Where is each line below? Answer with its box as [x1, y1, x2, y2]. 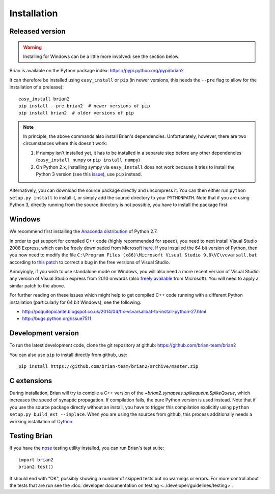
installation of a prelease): [9, 84, 64, 90]
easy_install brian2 [18, 96, 70, 102]
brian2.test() [18, 464, 53, 470]
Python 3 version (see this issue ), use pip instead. [36, 171, 142, 178]
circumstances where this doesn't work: [23, 140, 107, 147]
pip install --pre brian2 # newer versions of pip [18, 103, 150, 109]
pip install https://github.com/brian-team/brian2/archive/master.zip [18, 364, 199, 369]
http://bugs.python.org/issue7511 [22, 315, 92, 322]
